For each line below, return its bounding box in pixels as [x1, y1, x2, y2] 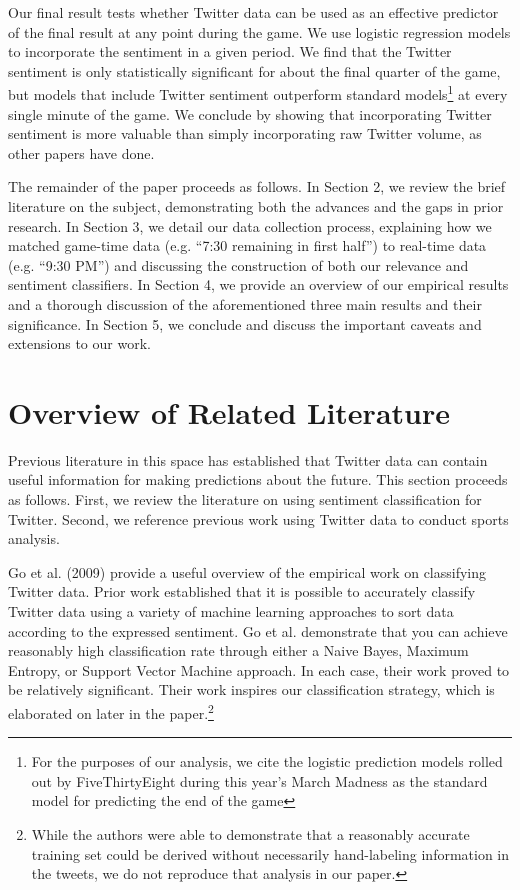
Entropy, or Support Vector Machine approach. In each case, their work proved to [8, 659, 510, 680]
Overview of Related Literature [8, 391, 450, 432]
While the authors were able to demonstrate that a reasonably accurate [31, 824, 470, 845]
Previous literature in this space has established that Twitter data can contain [8, 449, 488, 470]
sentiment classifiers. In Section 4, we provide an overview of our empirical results [8, 274, 509, 295]
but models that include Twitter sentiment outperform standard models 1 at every [8, 81, 508, 105]
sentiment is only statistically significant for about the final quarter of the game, [8, 60, 501, 81]
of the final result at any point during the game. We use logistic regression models [8, 21, 511, 42]
